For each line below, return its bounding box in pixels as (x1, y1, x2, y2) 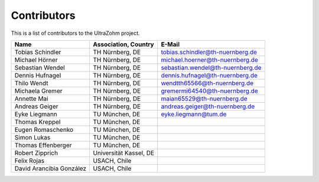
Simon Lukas (14, 133, 51, 141)
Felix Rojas (14, 157, 44, 165)
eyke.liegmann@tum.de (161, 110, 227, 118)
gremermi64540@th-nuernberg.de (161, 86, 258, 95)
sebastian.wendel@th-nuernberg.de (161, 63, 262, 71)
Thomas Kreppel (14, 118, 61, 126)
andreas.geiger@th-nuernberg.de (161, 102, 255, 110)
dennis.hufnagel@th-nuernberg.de (161, 71, 258, 79)
